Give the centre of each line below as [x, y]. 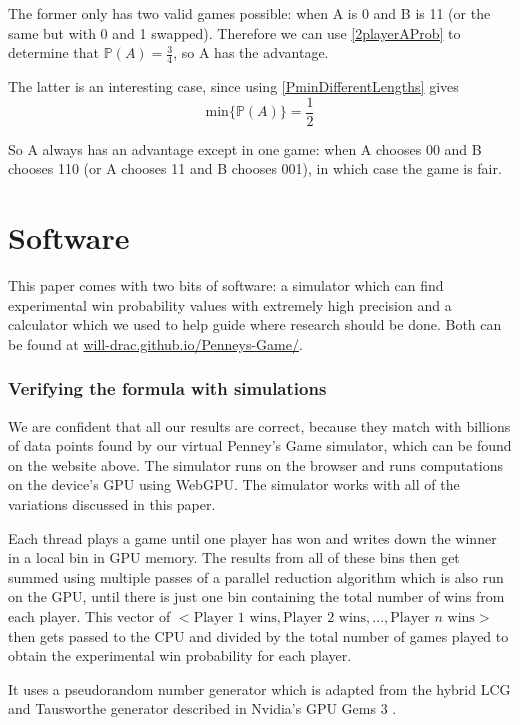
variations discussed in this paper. [112, 503]
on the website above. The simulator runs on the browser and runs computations [255, 464]
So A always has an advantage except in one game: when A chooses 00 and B [245, 148]
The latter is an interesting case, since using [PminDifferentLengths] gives [233, 86]
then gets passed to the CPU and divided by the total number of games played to [258, 635]
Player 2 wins [324, 617]
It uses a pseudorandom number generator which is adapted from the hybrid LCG [259, 688]
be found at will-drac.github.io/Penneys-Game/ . [155, 343]
